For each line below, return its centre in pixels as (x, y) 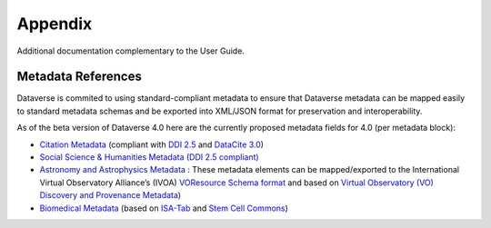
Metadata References (80, 77)
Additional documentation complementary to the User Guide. (131, 51)
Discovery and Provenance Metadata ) (110, 195)
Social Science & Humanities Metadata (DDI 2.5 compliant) (149, 157)
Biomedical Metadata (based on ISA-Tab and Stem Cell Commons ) (164, 208)
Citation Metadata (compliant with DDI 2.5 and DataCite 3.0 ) (151, 144)
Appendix (55, 24)
